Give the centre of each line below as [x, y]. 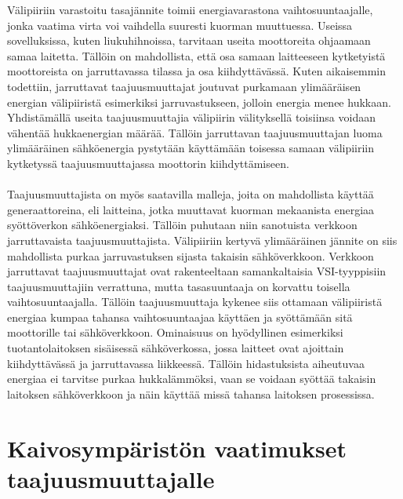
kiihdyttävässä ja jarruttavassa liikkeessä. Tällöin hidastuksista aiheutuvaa [186, 363]
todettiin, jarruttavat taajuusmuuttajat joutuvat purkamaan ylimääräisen [184, 86]
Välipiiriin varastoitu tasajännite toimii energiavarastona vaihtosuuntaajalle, [190, 9]
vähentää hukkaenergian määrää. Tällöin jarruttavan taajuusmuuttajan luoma [195, 132]
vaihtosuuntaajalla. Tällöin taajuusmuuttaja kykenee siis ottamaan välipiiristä [195, 302]
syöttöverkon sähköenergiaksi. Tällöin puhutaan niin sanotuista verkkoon [182, 225]
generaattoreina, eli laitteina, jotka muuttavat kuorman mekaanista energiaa [191, 209]
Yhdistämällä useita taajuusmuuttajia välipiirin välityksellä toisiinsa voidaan [191, 117]
